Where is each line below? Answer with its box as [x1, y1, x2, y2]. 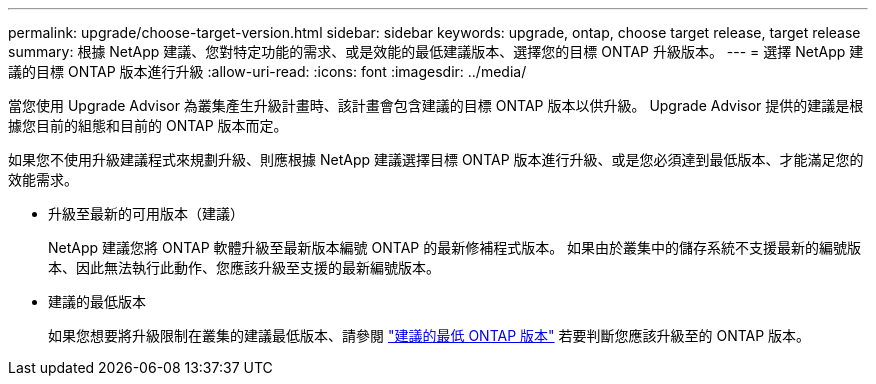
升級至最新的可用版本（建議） [48, 205, 244, 222]
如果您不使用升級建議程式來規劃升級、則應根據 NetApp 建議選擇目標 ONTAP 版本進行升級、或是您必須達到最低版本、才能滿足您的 [8, 151, 864, 168]
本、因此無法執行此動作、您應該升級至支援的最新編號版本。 [48, 259, 440, 276]
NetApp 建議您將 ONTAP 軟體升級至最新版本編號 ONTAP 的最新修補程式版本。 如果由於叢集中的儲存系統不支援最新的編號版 [48, 239, 862, 256]
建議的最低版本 [48, 293, 146, 310]
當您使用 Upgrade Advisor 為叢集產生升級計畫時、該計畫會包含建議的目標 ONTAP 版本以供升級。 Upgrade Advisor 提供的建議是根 [8, 97, 864, 114]
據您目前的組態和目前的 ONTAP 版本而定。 [8, 117, 288, 134]
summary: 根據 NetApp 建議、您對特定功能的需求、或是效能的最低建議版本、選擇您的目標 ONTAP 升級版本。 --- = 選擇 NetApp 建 [8, 43, 864, 60]
